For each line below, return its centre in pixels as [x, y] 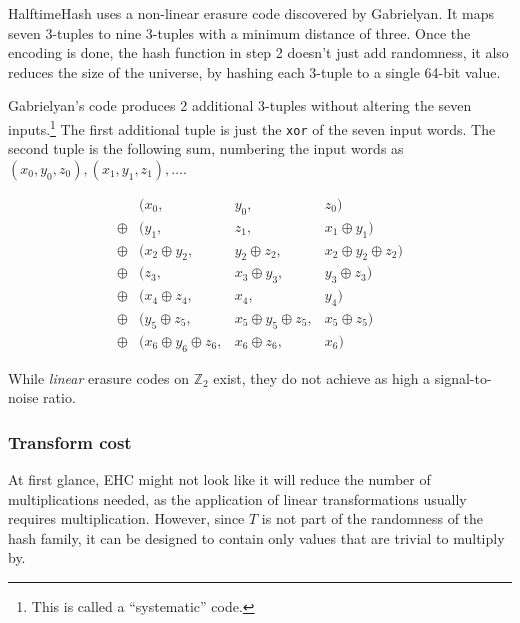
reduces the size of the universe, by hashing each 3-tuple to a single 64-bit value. [254, 71]
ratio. [59, 397]
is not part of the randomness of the [372, 518]
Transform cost [70, 441]
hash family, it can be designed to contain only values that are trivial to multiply [256, 537]
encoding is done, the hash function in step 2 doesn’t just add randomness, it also [258, 52]
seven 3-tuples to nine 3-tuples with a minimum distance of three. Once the [239, 32]
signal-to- [463, 377]
